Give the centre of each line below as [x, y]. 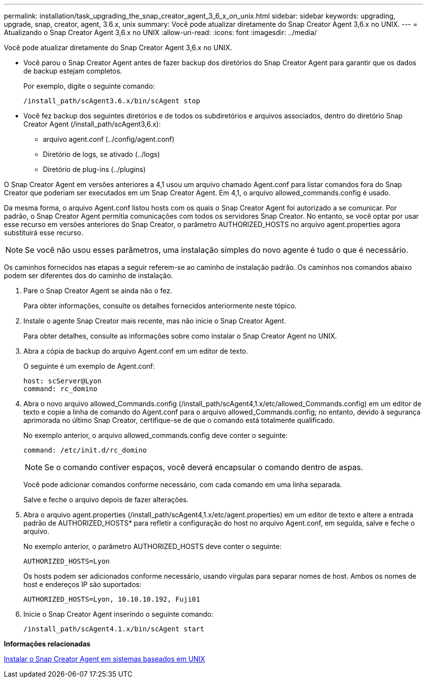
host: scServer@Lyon [63, 381]
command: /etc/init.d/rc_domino [85, 450]
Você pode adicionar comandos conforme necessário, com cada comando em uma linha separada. [183, 484]
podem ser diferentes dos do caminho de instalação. [88, 275]
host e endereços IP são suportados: [83, 584]
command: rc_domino [60, 389]
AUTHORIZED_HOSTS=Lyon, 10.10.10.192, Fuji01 [112, 599]
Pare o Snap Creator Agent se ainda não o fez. [98, 291]
